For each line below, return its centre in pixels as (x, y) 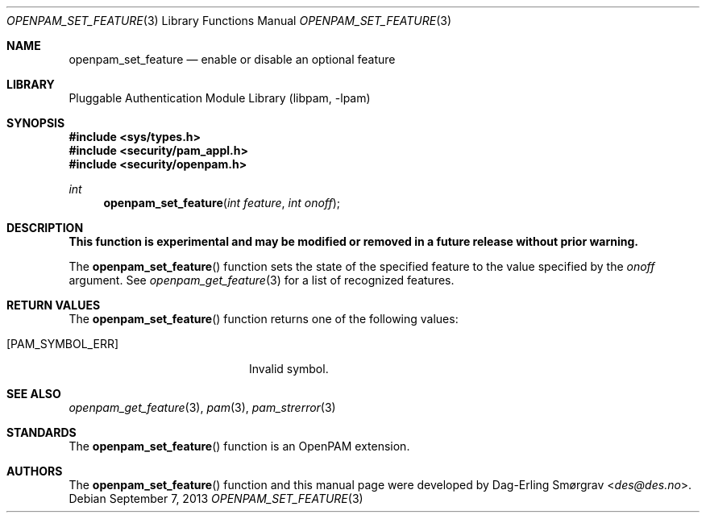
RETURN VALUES (54, 305)
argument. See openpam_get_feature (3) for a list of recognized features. (262, 280)
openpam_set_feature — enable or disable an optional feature (232, 59)
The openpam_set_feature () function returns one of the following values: (264, 319)
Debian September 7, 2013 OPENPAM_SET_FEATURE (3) (216, 498)
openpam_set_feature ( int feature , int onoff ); (222, 203)
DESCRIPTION (45, 228)
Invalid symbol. (289, 369)
